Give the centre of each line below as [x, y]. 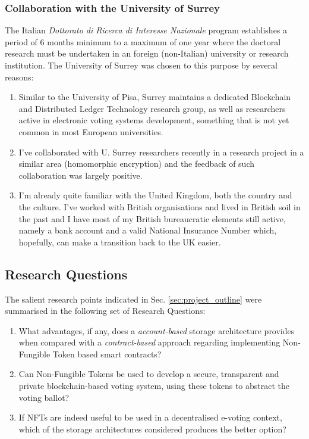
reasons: [19, 77]
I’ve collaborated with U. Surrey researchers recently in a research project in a [161, 152]
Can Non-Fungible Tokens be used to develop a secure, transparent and [149, 374]
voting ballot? [44, 397]
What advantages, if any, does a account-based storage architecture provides [157, 330]
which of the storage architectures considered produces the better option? [152, 429]
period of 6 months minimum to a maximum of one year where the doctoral [143, 41]
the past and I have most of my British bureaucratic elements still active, [152, 218]
